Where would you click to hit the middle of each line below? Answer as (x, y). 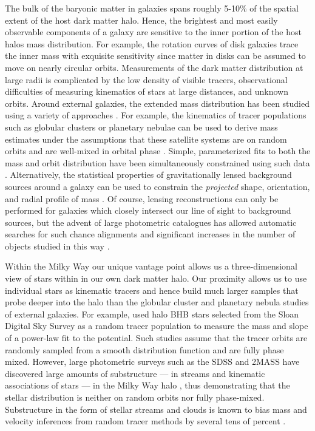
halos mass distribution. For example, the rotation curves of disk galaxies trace (152, 43)
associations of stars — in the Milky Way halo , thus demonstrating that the (147, 385)
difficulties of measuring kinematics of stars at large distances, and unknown (147, 91)
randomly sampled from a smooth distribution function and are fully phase (144, 349)
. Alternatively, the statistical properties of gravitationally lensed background (148, 175)
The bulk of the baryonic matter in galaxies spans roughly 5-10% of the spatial (152, 8)
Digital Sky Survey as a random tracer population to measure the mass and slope (157, 326)
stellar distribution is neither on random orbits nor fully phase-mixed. (135, 397)
